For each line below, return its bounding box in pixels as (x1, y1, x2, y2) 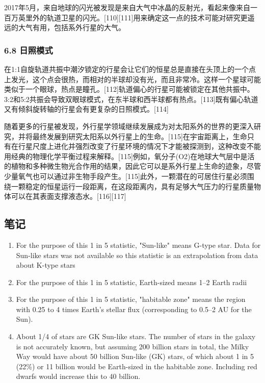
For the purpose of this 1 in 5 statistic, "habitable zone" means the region (16, 294, 246, 304)
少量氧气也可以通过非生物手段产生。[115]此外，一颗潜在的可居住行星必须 (4, 170, 247, 181)
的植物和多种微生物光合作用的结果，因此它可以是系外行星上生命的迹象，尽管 (4, 161, 261, 171)
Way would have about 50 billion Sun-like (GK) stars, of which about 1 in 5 (16, 351, 254, 362)
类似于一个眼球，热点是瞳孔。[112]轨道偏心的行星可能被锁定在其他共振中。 (4, 84, 254, 94)
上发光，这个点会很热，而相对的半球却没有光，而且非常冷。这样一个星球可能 (4, 73, 261, 84)
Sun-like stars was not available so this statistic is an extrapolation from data (16, 249, 258, 260)
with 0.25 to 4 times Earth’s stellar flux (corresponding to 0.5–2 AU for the (16, 303, 252, 314)
